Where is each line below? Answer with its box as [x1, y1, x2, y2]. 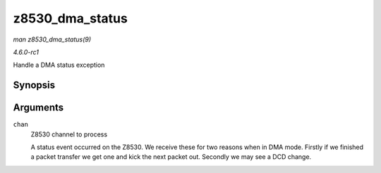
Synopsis [13, 79, 56, 91]
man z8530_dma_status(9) [13, 35, 92, 44]
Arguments [13, 102, 64, 114]
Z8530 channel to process [30, 130, 108, 139]
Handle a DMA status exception [13, 60, 105, 70]
